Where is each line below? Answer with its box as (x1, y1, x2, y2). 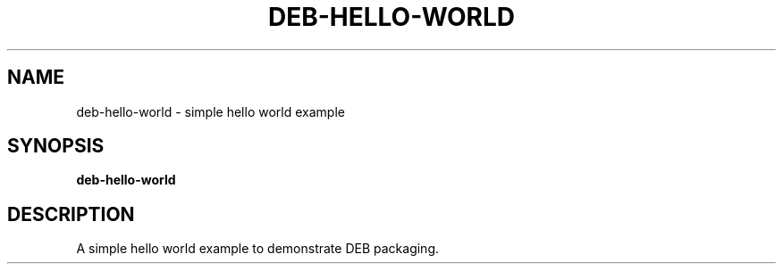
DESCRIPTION (7, 202, 135, 226)
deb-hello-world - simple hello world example (76, 103, 345, 119)
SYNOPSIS (7, 135, 105, 158)
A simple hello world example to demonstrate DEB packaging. (76, 241, 439, 257)
